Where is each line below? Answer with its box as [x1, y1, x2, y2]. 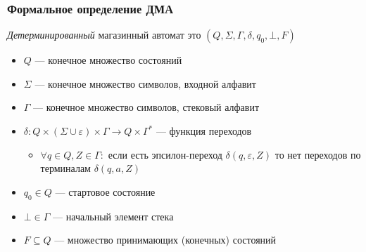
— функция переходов [156, 124, 252, 138]
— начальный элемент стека [53, 208, 174, 223]
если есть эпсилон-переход [108, 147, 222, 161]
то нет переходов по [274, 147, 361, 161]
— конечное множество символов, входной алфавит [34, 76, 256, 91]
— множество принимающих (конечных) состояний [54, 232, 277, 247]
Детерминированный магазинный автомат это [7, 27, 201, 42]
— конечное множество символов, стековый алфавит [33, 100, 260, 114]
